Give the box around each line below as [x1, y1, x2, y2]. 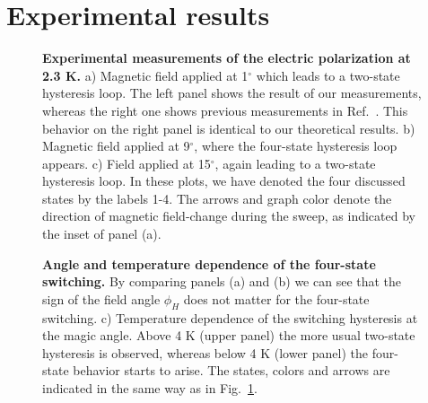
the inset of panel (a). [42, 224, 162, 243]
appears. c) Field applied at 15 [42, 153, 211, 172]
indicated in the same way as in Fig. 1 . [42, 379, 258, 398]
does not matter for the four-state [183, 289, 370, 308]
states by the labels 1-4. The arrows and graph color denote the [42, 188, 392, 207]
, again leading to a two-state [214, 153, 376, 172]
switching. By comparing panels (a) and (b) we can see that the [42, 272, 402, 291]
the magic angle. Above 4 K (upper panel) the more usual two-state [42, 326, 415, 345]
